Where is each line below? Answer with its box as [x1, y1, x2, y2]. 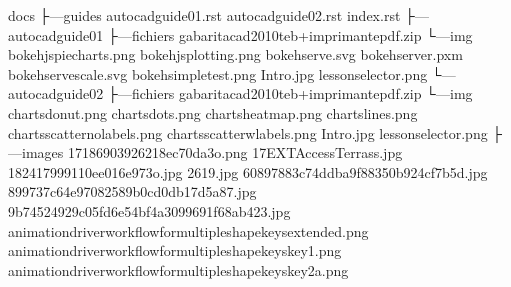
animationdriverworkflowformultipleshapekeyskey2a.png [8, 259, 349, 280]
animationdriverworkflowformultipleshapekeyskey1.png [8, 240, 342, 261]
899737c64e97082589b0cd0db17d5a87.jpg [8, 181, 257, 202]
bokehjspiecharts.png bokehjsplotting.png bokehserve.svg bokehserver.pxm [8, 44, 463, 65]
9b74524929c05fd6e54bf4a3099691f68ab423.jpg [8, 200, 291, 221]
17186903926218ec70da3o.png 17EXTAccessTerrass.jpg [67, 142, 403, 163]
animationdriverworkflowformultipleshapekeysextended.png [8, 220, 369, 241]
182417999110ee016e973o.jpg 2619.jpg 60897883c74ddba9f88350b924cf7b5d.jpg [8, 161, 488, 182]
